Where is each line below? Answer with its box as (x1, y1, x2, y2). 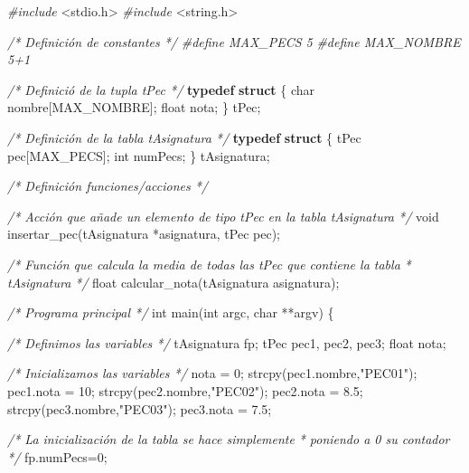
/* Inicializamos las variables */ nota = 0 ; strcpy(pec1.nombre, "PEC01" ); (7, 364, 417, 383)
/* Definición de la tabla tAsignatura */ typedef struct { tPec (7, 128, 361, 147)
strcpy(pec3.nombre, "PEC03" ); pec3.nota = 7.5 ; (7, 399, 272, 418)
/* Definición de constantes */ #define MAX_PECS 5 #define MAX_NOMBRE (7, 32, 461, 51)
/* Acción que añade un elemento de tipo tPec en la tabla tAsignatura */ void (7, 206, 439, 225)
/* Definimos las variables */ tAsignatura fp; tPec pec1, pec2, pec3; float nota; (7, 333, 446, 352)
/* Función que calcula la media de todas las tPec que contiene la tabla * (7, 254, 411, 273)
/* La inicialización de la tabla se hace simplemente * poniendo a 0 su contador (7, 430, 450, 449)
